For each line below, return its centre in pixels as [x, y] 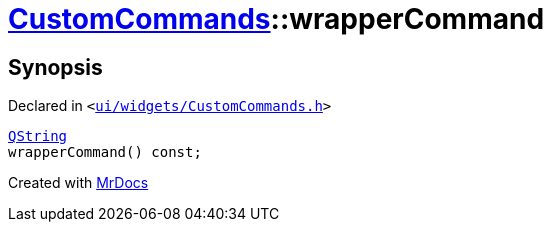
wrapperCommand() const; [105, 152]
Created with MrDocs [78, 183]
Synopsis [55, 67]
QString [38, 136]
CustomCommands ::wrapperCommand [276, 19]
